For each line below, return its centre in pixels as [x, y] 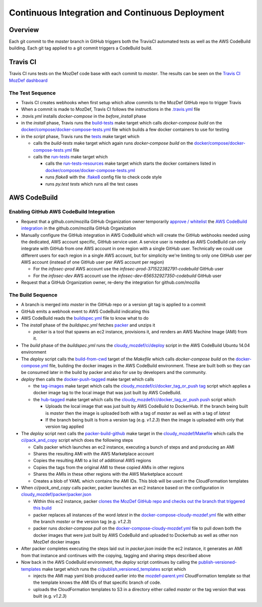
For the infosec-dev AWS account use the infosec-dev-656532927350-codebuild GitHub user [127, 276]
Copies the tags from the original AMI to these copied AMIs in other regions [109, 467]
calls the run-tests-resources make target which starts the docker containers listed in [131, 163]
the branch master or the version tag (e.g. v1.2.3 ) [82, 521]
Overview [24, 30]
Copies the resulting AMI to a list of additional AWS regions [92, 461]
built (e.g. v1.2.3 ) [50, 596]
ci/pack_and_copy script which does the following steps [77, 440]
